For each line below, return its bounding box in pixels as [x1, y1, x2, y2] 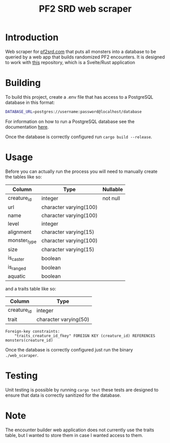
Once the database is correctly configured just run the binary [5, 346, 133, 352]
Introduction [5, 32, 59, 43]
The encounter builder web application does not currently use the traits [5, 427, 154, 433]
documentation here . [5, 124, 49, 130]
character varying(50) [36, 316, 90, 323]
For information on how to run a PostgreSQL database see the [5, 118, 135, 125]
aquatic [8, 273, 26, 280]
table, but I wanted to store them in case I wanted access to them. [5, 432, 144, 438]
